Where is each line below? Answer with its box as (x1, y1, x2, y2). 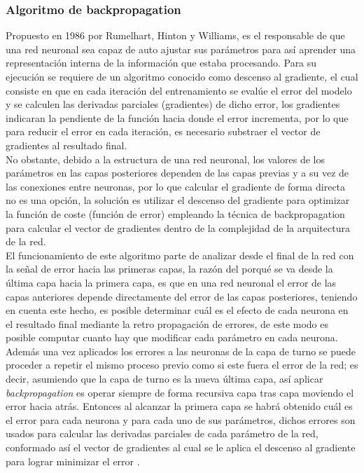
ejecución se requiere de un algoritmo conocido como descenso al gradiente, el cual (6, 69, 358, 83)
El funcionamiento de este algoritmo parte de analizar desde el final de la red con (6, 247, 354, 262)
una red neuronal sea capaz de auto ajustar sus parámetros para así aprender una (6, 41, 356, 56)
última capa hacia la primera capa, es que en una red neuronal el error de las (6, 275, 337, 289)
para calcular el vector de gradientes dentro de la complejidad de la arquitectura (6, 220, 350, 235)
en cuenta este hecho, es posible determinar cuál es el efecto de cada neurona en (6, 303, 349, 317)
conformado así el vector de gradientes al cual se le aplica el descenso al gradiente (6, 440, 356, 455)
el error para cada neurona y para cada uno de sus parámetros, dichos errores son (6, 412, 356, 427)
